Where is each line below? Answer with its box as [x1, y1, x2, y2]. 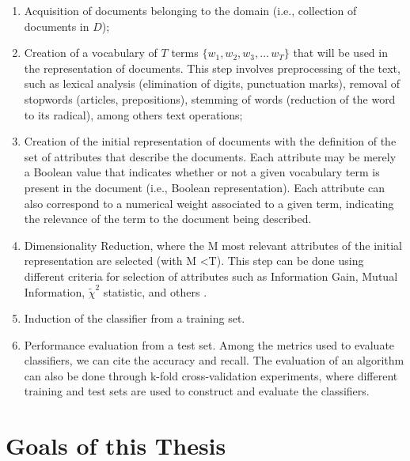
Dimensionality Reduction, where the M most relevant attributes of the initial [24, 236, 402, 253]
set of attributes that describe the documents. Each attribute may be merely [24, 148, 397, 164]
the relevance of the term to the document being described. [24, 210, 312, 227]
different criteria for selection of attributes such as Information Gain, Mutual [24, 267, 398, 284]
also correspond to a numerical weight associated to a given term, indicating [24, 195, 394, 211]
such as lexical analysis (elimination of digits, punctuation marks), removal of [24, 75, 401, 92]
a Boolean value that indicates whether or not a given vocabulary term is [24, 164, 380, 180]
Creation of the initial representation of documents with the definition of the [24, 133, 397, 149]
